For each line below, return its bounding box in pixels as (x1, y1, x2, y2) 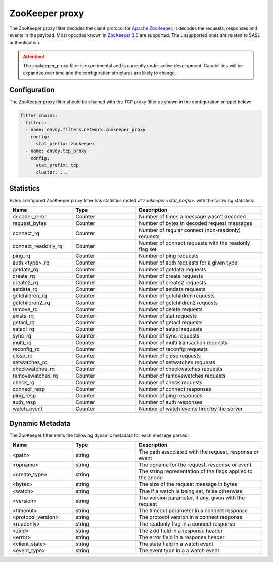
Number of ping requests (139, 252, 199, 259)
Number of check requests (139, 379, 203, 386)
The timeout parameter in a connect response (139, 507, 248, 514)
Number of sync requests (139, 332, 200, 340)
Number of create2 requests (139, 279, 207, 286)
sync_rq (12, 332, 32, 340)
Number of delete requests (139, 306, 203, 313)
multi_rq (12, 339, 32, 346)
